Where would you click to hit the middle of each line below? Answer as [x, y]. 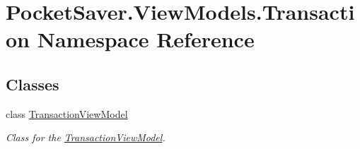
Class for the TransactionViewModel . [86, 137]
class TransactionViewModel [67, 113]
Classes [33, 84]
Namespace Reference [146, 39]
